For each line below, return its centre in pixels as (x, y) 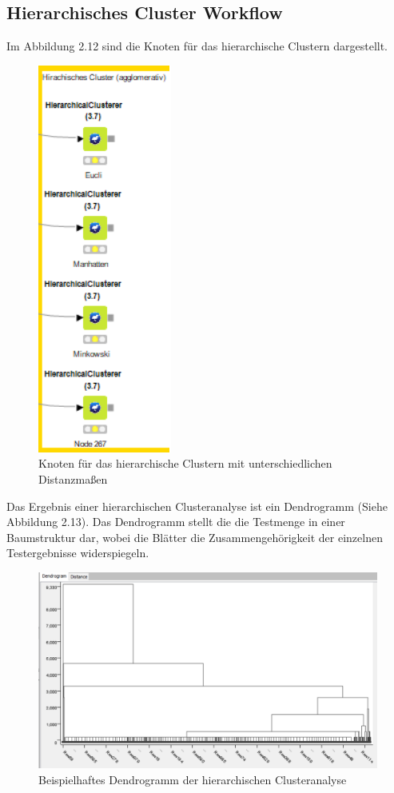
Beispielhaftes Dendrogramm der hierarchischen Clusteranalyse (193, 779)
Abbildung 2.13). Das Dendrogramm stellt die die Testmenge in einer (176, 522)
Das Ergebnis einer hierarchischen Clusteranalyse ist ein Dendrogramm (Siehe (197, 506)
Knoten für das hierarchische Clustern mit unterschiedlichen (185, 463)
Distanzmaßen (73, 478)
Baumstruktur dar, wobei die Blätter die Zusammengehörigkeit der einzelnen (195, 537)
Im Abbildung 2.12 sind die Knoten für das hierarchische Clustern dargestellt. (197, 46)
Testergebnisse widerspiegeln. (78, 553)
